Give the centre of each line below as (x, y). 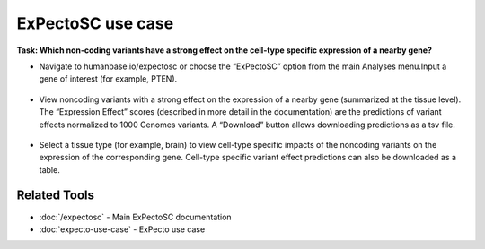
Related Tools (55, 196)
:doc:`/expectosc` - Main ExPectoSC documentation (136, 217)
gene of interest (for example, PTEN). (108, 79)
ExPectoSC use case (95, 23)
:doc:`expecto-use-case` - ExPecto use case (122, 229)
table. (49, 169)
